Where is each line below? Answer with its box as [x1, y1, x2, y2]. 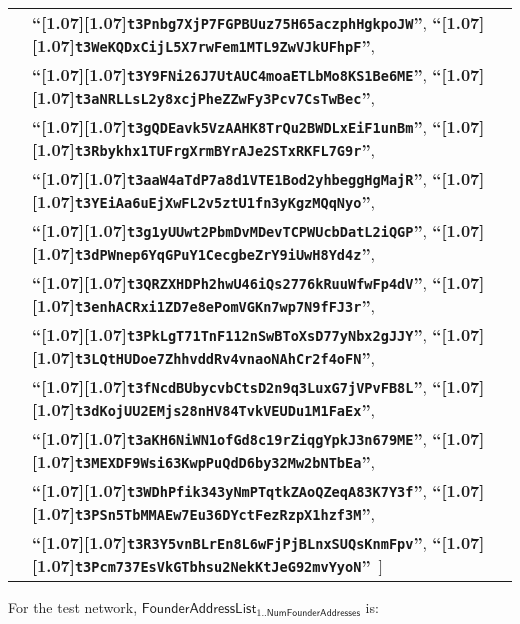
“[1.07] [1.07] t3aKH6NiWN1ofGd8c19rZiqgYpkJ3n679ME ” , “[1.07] [32, 427, 485, 450]
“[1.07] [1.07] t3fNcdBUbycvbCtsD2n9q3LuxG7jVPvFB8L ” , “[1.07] [32, 375, 485, 398]
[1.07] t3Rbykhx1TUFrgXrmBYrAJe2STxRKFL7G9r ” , [32, 138, 375, 161]
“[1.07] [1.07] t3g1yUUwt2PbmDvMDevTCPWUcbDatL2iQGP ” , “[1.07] [32, 219, 485, 242]
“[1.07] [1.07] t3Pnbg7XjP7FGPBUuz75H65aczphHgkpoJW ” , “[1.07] [32, 11, 485, 34]
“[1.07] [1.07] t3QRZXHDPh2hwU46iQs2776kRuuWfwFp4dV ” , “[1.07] [32, 271, 485, 294]
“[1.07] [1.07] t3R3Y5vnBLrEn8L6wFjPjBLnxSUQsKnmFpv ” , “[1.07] [32, 531, 485, 554]
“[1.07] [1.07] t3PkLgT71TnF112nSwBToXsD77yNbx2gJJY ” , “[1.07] [32, 323, 485, 346]
